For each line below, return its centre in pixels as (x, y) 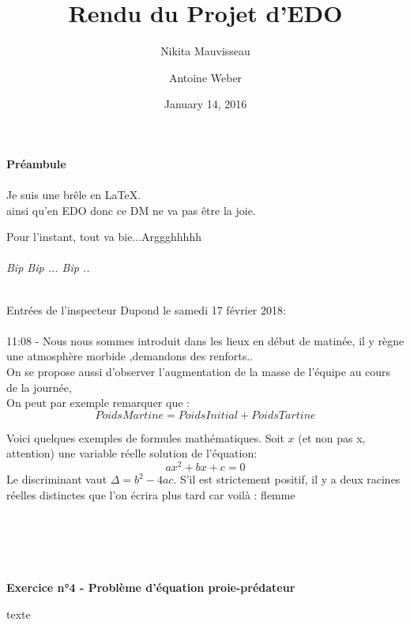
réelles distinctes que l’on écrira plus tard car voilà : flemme (151, 494)
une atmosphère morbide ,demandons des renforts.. (130, 356)
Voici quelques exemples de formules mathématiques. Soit (145, 437)
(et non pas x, (332, 437)
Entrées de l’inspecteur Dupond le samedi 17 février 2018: (146, 309)
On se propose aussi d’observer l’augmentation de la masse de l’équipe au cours (199, 372)
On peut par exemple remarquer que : (98, 403)
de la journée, (39, 387)
